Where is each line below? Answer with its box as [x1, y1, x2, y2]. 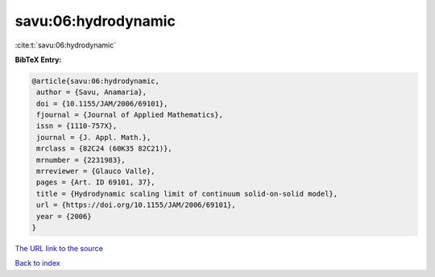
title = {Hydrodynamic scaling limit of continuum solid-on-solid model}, [36, 189, 338, 198]
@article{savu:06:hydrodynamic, [31, 76, 160, 85]
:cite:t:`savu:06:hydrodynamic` [14, 40, 117, 50]
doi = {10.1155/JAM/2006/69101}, [36, 99, 168, 108]
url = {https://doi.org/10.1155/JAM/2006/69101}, [36, 201, 237, 209]
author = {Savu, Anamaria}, [36, 88, 147, 97]
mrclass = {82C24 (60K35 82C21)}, [36, 144, 172, 153]
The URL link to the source [14, 243, 104, 253]
